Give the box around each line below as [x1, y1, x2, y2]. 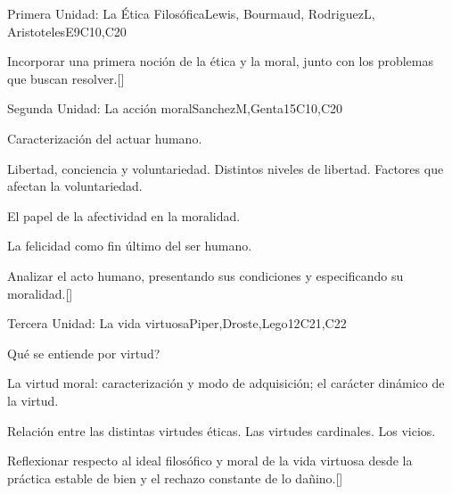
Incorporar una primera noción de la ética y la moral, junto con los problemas [7, 52, 434, 70]
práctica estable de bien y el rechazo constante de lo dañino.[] [7, 468, 343, 487]
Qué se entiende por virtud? [7, 343, 160, 362]
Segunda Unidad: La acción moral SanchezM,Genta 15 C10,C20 [7, 99, 343, 118]
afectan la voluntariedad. [7, 177, 143, 195]
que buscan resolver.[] [7, 69, 125, 87]
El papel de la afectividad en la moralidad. [7, 206, 241, 225]
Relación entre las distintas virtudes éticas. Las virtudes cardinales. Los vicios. [7, 421, 436, 440]
